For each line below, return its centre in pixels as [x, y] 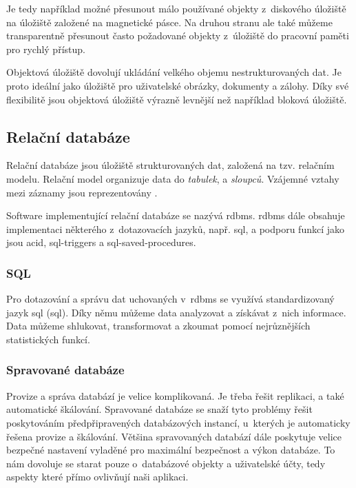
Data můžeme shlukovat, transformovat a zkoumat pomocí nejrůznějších [158, 326]
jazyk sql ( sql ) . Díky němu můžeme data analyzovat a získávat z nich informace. [176, 312]
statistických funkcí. [48, 339]
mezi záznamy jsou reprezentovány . [82, 192]
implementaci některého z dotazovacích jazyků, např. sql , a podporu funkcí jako [176, 228]
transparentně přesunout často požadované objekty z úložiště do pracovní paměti [178, 35]
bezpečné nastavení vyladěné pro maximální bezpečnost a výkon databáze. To [171, 450]
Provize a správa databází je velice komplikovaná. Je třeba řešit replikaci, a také [175, 395]
